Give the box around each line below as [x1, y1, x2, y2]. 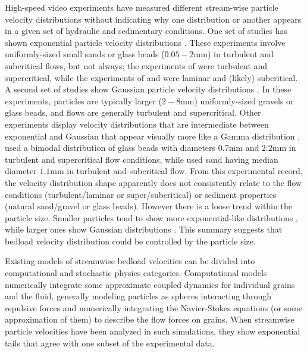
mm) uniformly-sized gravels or [180, 94, 294, 107]
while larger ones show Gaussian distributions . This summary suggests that [5, 223, 283, 236]
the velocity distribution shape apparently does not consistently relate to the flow [5, 176, 302, 188]
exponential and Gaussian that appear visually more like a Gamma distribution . [5, 129, 300, 142]
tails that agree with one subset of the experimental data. [5, 336, 215, 349]
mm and [228, 141, 259, 154]
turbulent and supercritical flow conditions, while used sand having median [5, 153, 278, 165]
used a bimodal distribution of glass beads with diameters [5, 141, 216, 154]
